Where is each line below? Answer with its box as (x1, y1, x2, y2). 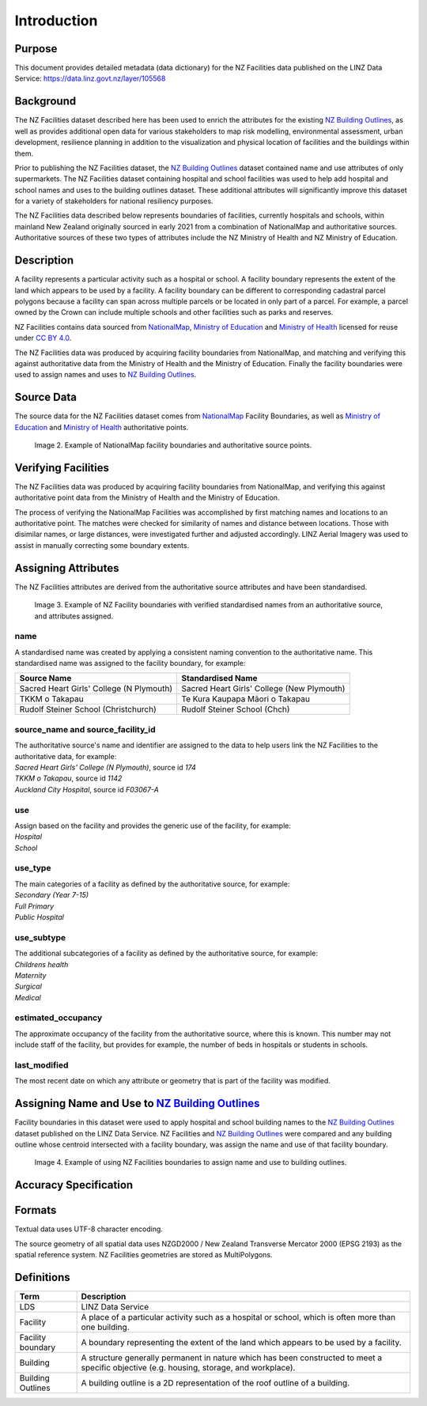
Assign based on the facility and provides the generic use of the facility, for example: (14, 821, 292, 830)
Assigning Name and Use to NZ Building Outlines (14, 1097, 260, 1110)
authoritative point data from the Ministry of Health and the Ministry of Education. (14, 493, 280, 502)
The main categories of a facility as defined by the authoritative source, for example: (14, 879, 290, 889)
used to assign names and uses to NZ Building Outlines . (14, 370, 197, 380)
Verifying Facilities (14, 461, 110, 474)
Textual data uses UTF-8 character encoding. (14, 1224, 164, 1234)
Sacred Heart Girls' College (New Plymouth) (181, 683, 346, 694)
